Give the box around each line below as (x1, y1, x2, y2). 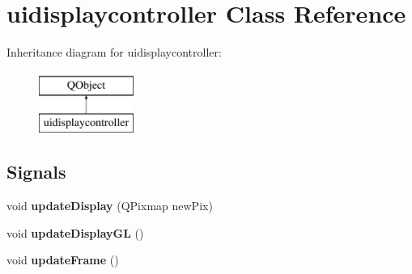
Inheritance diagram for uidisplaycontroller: (6, 44, 222, 61)
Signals (6, 159, 66, 184)
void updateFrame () (6, 251, 119, 268)
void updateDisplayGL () (6, 224, 144, 241)
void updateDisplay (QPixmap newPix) (6, 197, 213, 214)
